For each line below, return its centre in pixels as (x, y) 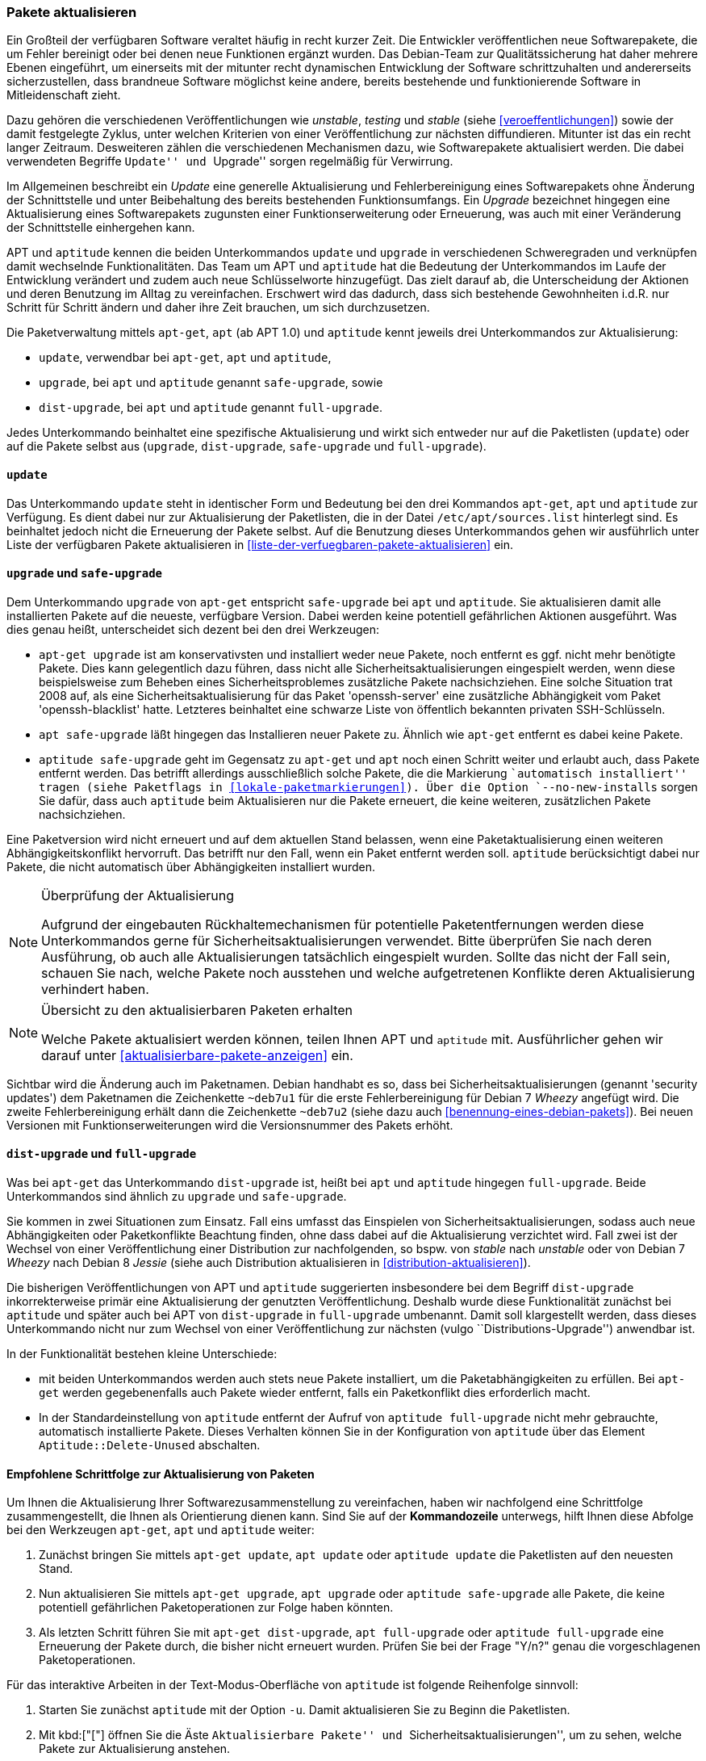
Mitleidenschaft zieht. (64, 95)
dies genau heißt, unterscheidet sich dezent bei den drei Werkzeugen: (193, 629)
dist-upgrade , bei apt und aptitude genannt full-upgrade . (211, 408)
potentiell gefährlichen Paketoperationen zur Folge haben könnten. (216, 1608)
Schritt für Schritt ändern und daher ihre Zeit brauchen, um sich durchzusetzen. (218, 308)
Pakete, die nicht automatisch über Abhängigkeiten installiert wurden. (191, 866)
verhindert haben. (95, 989)
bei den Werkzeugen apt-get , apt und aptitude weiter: (161, 1530)
